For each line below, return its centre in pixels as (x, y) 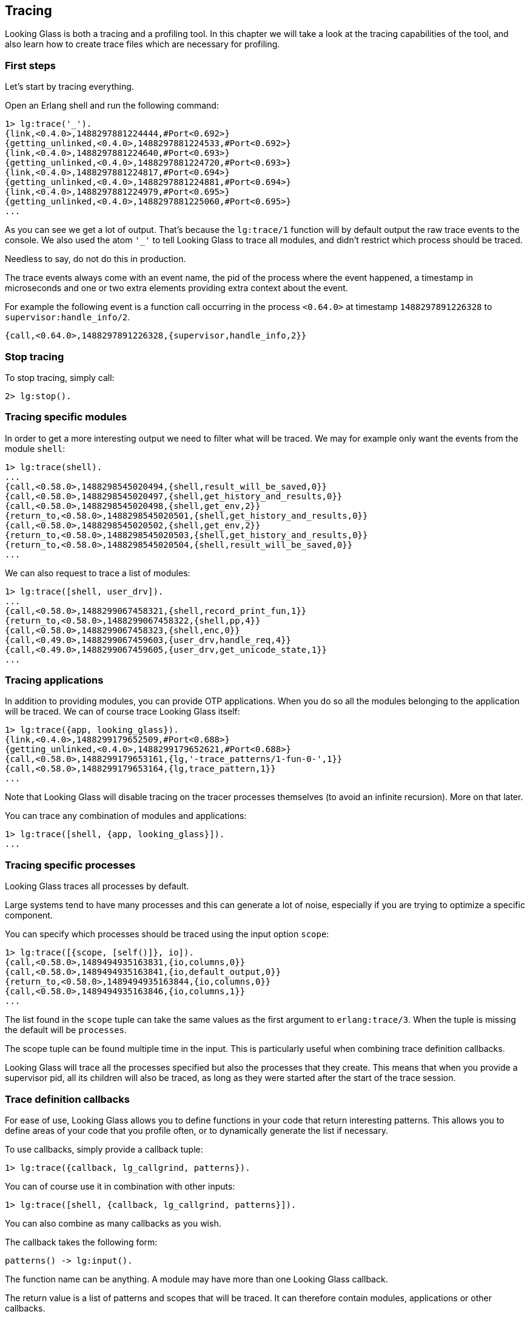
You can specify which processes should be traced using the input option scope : (167, 934)
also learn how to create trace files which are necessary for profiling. (143, 44)
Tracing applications (54, 680)
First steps (30, 65)
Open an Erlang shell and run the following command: (112, 106)
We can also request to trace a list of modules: (98, 573)
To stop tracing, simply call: (60, 377)
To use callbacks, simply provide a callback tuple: (104, 1149)
